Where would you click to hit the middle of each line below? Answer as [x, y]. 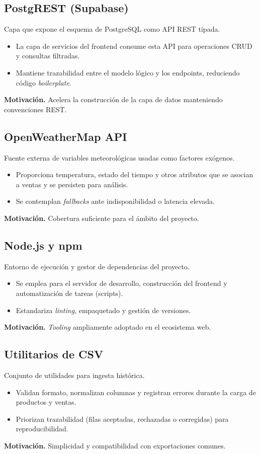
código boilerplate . [44, 82]
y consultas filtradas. [48, 56]
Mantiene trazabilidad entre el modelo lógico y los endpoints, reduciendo [128, 72]
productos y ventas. [46, 402]
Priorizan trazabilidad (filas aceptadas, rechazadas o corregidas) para [122, 419]
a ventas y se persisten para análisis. [72, 184]
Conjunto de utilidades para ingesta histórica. [74, 375]
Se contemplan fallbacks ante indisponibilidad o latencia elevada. [115, 201]
